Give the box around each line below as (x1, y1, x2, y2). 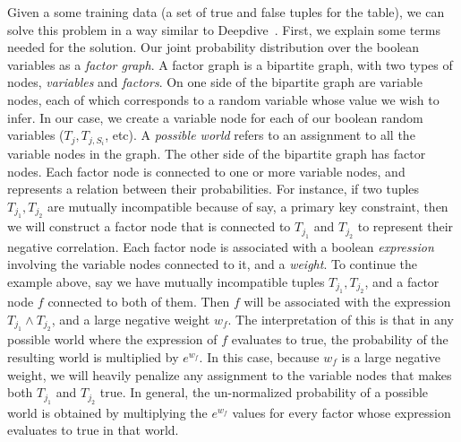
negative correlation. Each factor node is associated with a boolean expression (7, 237, 434, 256)
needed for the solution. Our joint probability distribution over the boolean (7, 38, 420, 56)
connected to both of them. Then (47, 292, 230, 311)
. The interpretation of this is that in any (227, 310, 454, 329)
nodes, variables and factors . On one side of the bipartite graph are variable (7, 73, 423, 91)
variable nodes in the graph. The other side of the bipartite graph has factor (7, 144, 426, 163)
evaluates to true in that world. (7, 420, 179, 439)
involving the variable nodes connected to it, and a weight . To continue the (7, 255, 418, 273)
